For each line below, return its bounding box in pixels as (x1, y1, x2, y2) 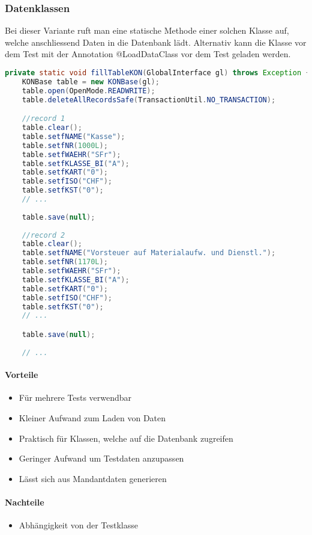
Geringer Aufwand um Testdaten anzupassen (19, 452, 184, 465)
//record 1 (22, 114, 65, 123)
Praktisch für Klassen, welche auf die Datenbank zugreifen (19, 431, 233, 444)
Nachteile (5, 495, 44, 508)
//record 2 (22, 230, 65, 240)
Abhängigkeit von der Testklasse (19, 519, 139, 531)
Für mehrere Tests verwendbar (19, 391, 132, 404)
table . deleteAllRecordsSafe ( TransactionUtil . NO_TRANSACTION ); (22, 95, 276, 104)
